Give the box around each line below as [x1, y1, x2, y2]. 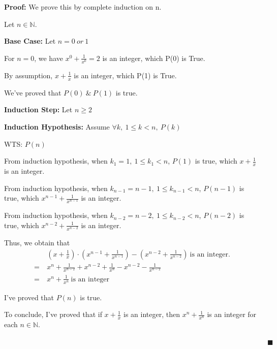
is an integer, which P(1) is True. [74, 70, 177, 80]
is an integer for [207, 309, 257, 320]
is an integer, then [124, 309, 180, 320]
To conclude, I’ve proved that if [4, 309, 102, 320]
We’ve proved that [4, 87, 61, 98]
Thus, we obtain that [4, 237, 70, 248]
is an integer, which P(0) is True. [102, 52, 205, 63]
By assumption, [4, 70, 53, 80]
